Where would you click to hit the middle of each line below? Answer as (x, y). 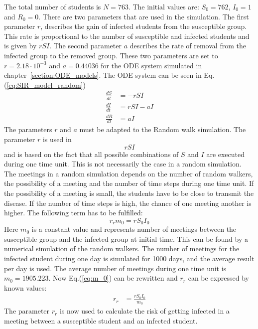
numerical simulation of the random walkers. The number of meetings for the (122, 248)
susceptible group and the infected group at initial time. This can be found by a (126, 239)
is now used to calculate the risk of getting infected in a (144, 311)
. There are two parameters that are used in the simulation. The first (144, 16)
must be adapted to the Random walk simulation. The (163, 129)
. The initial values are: (164, 6)
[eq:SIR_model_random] (45, 84)
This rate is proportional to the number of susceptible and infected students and (127, 36)
